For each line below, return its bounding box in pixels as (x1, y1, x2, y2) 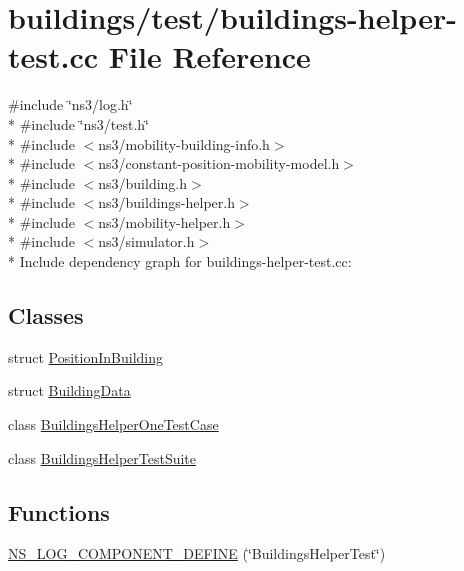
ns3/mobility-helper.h (98, 211, 231, 232)
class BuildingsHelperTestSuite (8, 447, 197, 468)
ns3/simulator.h (98, 231, 195, 252)
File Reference (108, 36, 311, 77)
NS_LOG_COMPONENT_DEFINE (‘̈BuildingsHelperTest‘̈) (8, 543, 386, 564)
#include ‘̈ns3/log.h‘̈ (8, 94, 133, 115)
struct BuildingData (8, 380, 131, 401)
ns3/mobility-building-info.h (98, 133, 270, 154)
